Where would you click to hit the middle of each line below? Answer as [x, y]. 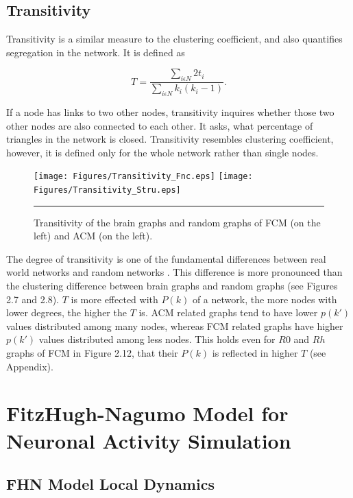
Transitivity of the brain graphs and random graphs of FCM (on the [177, 222]
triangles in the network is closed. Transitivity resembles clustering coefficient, [170, 139]
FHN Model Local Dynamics [110, 484]
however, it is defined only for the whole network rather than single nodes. [162, 152]
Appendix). [30, 366]
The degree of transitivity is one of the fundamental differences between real [166, 258]
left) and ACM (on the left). [93, 236]
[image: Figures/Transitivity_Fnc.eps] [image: [143, 177]
